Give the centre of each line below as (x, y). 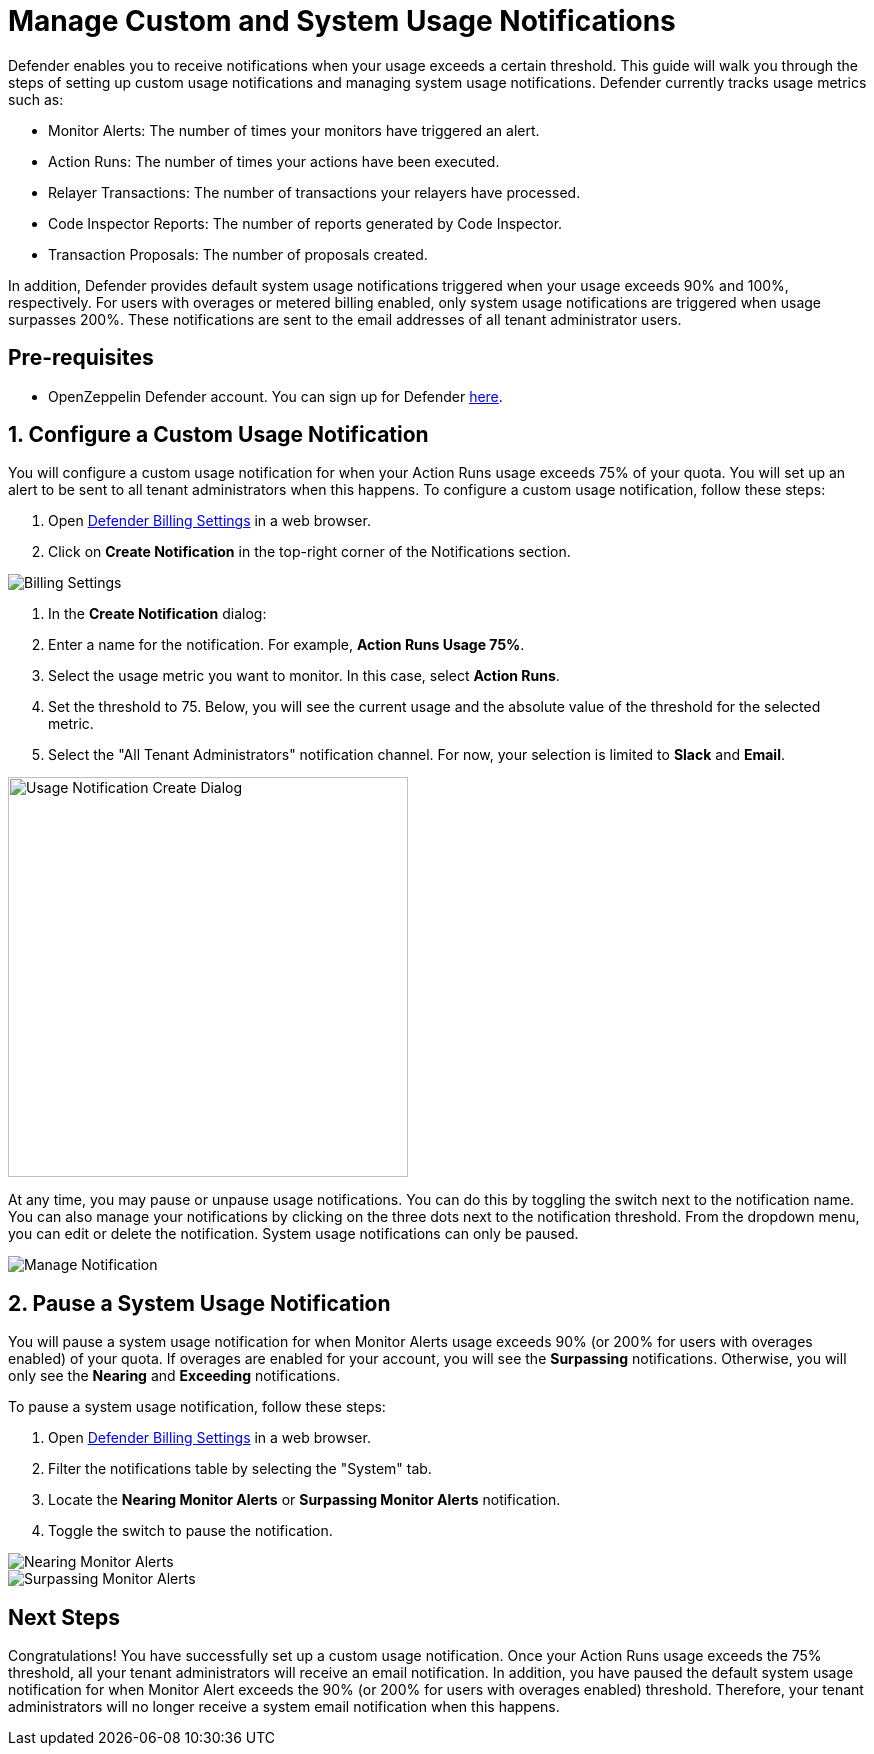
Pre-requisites (81, 358)
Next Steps (64, 1617)
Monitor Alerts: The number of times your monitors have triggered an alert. (294, 130)
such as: (36, 99)
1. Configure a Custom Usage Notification (218, 435)
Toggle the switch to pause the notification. (190, 1531)
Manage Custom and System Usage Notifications (342, 21)
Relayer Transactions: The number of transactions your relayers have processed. (314, 192)
